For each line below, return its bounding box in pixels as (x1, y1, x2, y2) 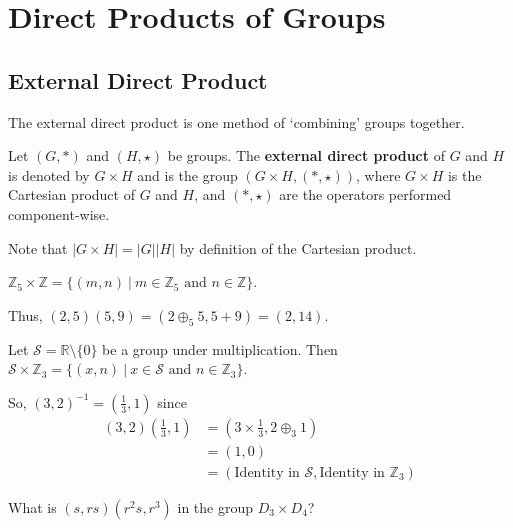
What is (8, 497, 57, 518)
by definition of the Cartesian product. (179, 237, 417, 258)
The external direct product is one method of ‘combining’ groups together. (8, 111, 465, 132)
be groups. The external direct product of (167, 145, 445, 166)
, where (356, 164, 401, 185)
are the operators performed (279, 184, 452, 205)
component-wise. (8, 203, 110, 224)
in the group (177, 497, 254, 518)
